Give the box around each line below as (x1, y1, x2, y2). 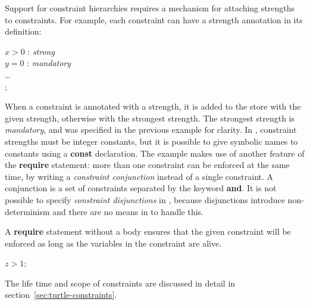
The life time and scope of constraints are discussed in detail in (5, 276, 236, 289)
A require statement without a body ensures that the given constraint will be (5, 225, 291, 238)
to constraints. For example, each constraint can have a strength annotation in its (5, 13, 303, 26)
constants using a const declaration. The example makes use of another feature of (5, 147, 305, 159)
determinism (5, 205, 50, 217)
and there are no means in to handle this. (52, 205, 204, 217)
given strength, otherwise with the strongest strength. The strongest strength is (5, 111, 295, 124)
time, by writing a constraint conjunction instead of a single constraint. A (5, 170, 274, 182)
